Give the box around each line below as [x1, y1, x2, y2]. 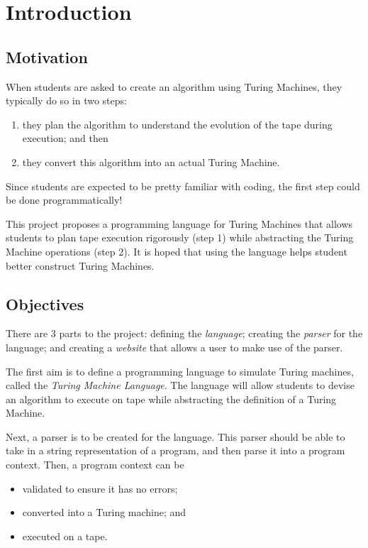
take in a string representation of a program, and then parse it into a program [6, 443, 345, 458]
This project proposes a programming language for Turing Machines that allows [6, 216, 353, 231]
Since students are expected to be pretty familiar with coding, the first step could [6, 178, 360, 193]
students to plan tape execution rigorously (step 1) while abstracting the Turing [6, 230, 354, 245]
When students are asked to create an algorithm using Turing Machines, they [6, 79, 342, 94]
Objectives [6, 292, 84, 314]
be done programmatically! [6, 192, 123, 207]
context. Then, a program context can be [6, 457, 184, 472]
